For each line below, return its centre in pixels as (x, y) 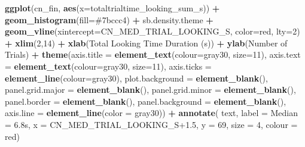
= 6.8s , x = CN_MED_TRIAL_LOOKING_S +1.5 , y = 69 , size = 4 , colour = (151, 124)
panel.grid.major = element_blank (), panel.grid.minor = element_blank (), (150, 90)
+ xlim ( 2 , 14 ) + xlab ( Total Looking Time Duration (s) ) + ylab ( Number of (146, 43)
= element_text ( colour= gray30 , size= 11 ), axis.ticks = (108, 66)
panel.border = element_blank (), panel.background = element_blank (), (146, 101)
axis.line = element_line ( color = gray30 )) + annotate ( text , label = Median (152, 113)
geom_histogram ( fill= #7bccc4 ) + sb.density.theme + (109, 19)
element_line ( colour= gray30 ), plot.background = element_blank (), (136, 78)
